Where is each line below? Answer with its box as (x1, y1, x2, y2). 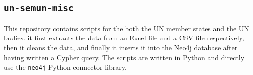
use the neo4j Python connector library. (4, 62, 126, 72)
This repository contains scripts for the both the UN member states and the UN (4, 23, 249, 33)
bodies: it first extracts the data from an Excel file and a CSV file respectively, (4, 33, 244, 43)
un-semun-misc (4, 3, 74, 14)
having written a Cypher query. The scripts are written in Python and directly (4, 52, 245, 62)
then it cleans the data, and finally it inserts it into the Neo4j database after (4, 42, 238, 52)
